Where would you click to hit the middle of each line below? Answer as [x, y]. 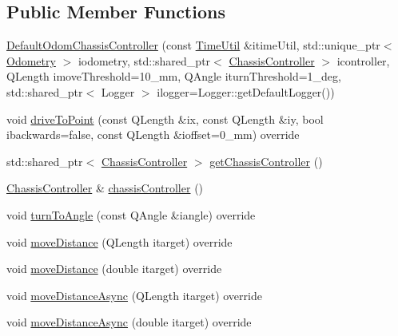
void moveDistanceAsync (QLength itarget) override [134, 295]
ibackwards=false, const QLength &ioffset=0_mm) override [153, 134]
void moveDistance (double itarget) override [114, 269]
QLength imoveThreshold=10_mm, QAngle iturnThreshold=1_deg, [174, 76]
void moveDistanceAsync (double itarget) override [129, 322]
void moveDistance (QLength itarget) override [119, 241]
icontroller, [363, 60]
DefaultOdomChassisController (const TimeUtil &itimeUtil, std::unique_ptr [193, 45]
